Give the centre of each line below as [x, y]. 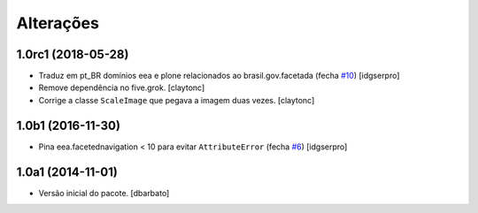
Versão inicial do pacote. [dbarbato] [104, 193]
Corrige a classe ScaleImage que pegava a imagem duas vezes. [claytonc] [177, 100]
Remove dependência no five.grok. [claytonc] [122, 87]
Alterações [58, 23]
